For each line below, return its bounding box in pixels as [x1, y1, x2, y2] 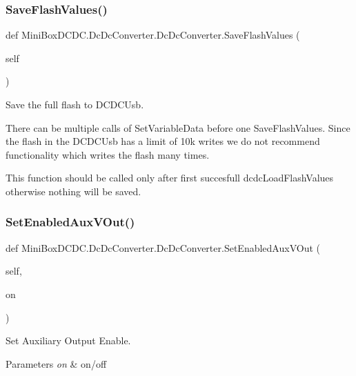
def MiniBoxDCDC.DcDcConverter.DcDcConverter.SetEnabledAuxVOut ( [6, 240, 320, 255]
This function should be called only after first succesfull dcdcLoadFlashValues [6, 170, 334, 185]
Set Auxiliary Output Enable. [6, 333, 131, 348]
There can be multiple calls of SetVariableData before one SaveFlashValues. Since [6, 120, 350, 135]
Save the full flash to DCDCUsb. [6, 97, 144, 111]
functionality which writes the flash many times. [6, 147, 210, 161]
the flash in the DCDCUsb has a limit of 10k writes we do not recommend [6, 134, 320, 148]
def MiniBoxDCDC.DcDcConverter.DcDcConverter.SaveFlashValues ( [6, 28, 300, 42]
